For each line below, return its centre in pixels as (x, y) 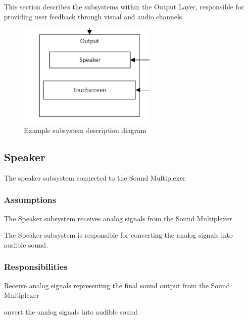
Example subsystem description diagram (85, 130)
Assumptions (30, 200)
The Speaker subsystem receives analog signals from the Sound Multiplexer (118, 218)
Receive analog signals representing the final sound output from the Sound (117, 285)
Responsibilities (36, 267)
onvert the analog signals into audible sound (71, 311)
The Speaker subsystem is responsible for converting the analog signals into (118, 235)
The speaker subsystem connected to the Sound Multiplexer (95, 177)
